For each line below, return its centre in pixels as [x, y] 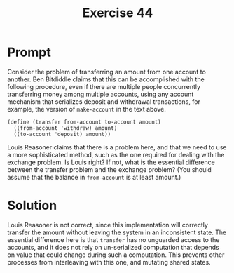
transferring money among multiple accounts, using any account [101, 94]
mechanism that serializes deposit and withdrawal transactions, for [104, 101]
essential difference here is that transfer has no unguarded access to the [113, 239]
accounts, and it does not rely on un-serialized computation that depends [113, 247]
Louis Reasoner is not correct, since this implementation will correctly [108, 225]
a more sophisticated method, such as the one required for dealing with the [116, 154]
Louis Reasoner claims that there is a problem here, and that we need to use [117, 147]
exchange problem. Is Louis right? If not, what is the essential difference [111, 162]
